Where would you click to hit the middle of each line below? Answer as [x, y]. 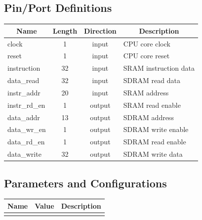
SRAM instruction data [159, 68]
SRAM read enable [152, 105]
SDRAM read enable [155, 142]
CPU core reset [146, 56]
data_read [23, 80]
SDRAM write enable [156, 129]
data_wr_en [27, 129]
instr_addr [24, 92]
